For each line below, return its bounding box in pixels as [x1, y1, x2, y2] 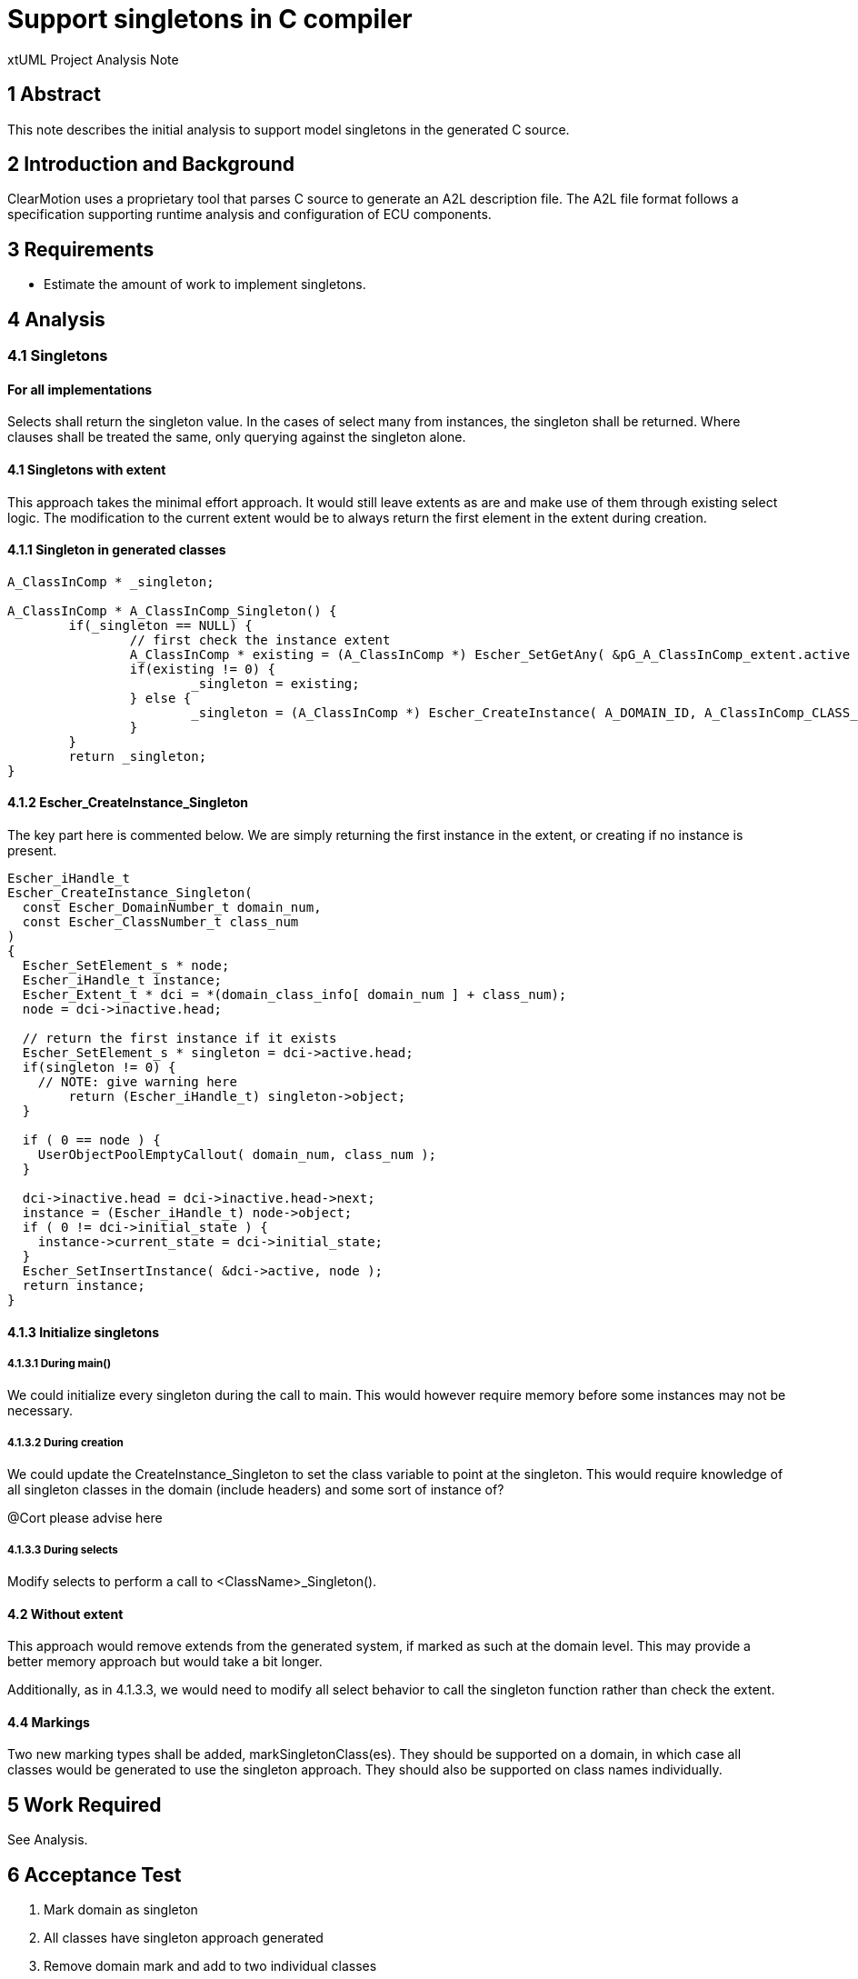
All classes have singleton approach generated [44, 1930, 324, 1946]
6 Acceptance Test [7, 1863, 182, 1886]
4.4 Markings [7, 1714, 90, 1730]
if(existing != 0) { [129, 661, 276, 676]
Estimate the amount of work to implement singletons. [44, 276, 366, 293]
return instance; [22, 1278, 145, 1293]
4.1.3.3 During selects [7, 1543, 118, 1556]
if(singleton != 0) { [22, 1060, 176, 1074]
